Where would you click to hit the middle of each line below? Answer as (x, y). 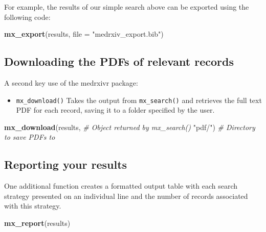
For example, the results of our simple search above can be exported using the (127, 7)
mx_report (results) (37, 223)
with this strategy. (33, 206)
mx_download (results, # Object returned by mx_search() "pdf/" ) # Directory (130, 127)
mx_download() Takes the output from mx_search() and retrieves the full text (139, 100)
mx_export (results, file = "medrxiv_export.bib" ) (84, 34)
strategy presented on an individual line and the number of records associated (126, 196)
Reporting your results (66, 164)
